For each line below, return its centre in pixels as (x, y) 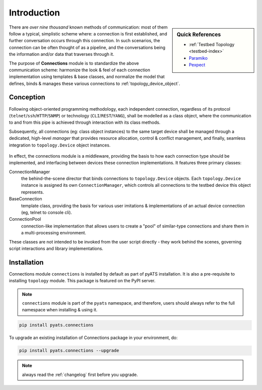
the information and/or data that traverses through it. (62, 54)
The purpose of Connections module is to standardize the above (74, 63)
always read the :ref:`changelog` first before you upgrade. (80, 374)
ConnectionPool (25, 219)
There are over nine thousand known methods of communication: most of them (88, 27)
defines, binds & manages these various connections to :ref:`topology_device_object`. (95, 83)
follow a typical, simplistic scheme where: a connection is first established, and (88, 33)
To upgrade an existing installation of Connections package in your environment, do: (93, 338)
